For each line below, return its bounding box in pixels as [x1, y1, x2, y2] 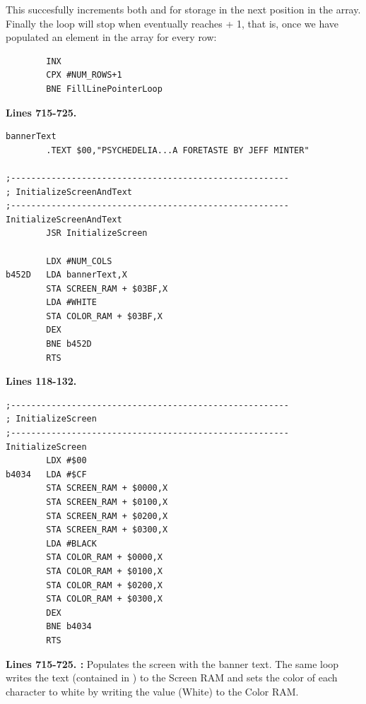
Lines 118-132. [6, 374, 77, 388]
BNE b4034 [46, 621, 92, 632]
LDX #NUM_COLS [46, 256, 112, 266]
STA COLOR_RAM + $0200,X [46, 580, 163, 590]
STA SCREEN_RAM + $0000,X [46, 483, 168, 494]
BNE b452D [46, 339, 92, 350]
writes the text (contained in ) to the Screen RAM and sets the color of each [6, 670, 338, 685]
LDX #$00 [46, 455, 87, 466]
